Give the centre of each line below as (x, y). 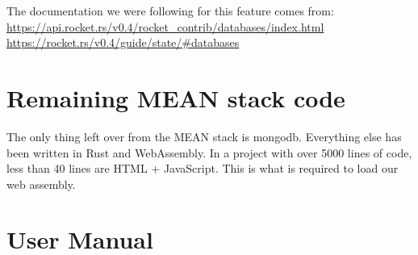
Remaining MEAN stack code (176, 97)
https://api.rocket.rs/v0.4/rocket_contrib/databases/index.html (165, 26)
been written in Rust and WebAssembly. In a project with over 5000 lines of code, (209, 152)
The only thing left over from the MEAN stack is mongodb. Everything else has (204, 136)
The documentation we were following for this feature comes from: (170, 10)
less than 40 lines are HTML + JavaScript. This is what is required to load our (203, 168)
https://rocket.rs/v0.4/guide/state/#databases (123, 42)
